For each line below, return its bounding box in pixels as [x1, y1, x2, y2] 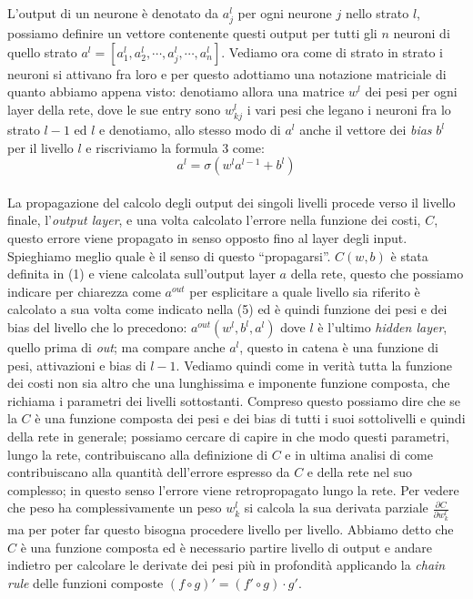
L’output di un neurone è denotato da [7, 4, 219, 22]
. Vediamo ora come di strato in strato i [221, 42, 443, 61]
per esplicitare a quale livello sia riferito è [189, 281, 420, 300]
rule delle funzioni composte [7, 574, 164, 593]
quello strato [7, 42, 77, 61]
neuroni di [393, 24, 450, 43]
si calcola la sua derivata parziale [244, 498, 428, 517]
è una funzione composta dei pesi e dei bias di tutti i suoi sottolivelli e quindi [35, 409, 466, 428]
